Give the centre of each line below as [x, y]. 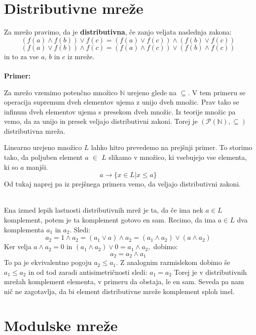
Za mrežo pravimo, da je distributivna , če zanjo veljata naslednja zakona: [118, 32]
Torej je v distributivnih [210, 272]
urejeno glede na [152, 92]
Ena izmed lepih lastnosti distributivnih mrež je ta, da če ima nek [104, 210]
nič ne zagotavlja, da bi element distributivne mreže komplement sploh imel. [119, 291]
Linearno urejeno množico [43, 147]
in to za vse [21, 56]
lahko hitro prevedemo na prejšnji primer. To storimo [172, 147]
